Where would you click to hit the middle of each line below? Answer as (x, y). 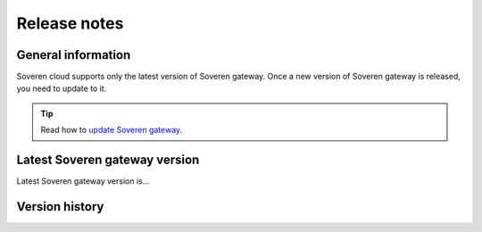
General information (74, 55)
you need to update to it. (62, 88)
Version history (60, 207)
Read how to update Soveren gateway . (112, 130)
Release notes (70, 23)
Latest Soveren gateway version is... (83, 181)
